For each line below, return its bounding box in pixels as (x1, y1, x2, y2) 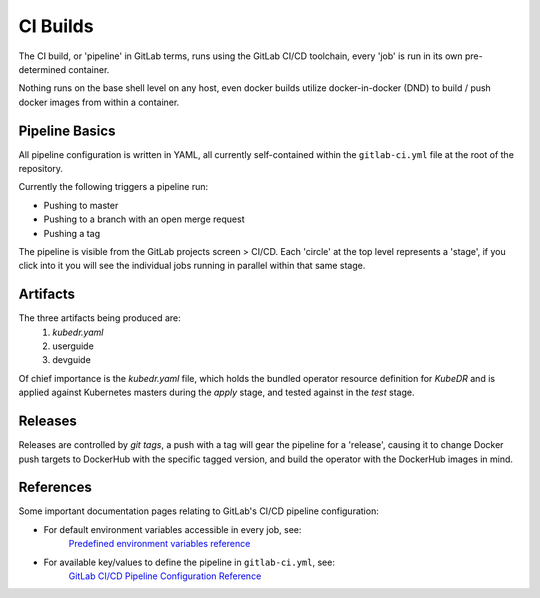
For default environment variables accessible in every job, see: (43, 523, 302, 535)
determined (18, 63, 67, 75)
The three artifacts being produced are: (18, 312, 182, 324)
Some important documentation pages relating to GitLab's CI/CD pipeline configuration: (18, 505, 379, 517)
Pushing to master (43, 199, 119, 211)
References (18, 479, 92, 496)
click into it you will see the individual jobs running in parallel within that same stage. (18, 260, 366, 272)
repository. (18, 163, 64, 175)
